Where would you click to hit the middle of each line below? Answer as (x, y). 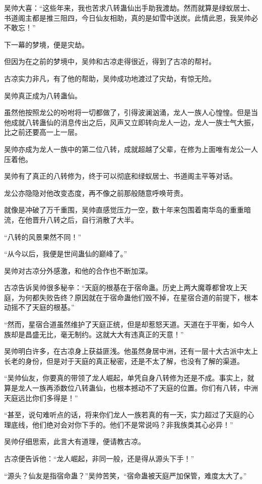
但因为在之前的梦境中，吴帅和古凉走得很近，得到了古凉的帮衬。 (110, 61)
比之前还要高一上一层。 (43, 132)
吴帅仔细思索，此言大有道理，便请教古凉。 (75, 441)
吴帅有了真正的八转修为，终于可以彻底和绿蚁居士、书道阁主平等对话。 (120, 176)
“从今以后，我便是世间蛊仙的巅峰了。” (66, 254)
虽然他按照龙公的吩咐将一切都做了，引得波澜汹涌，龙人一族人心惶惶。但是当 (131, 112)
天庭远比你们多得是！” (41, 397)
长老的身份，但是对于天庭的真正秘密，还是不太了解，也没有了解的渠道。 (124, 361)
